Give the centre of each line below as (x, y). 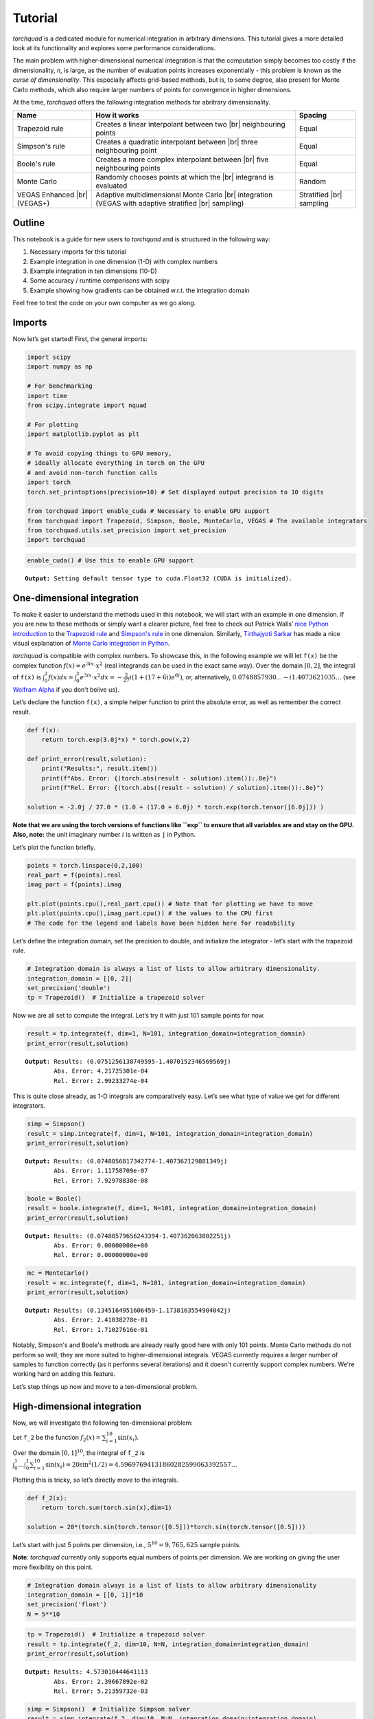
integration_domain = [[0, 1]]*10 (85, 1595)
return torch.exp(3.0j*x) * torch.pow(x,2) (116, 740)
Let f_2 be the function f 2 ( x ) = (57, 1438)
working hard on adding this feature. (64, 1374)
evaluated (111, 186)
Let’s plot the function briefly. (54, 847)
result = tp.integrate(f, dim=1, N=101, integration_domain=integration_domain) (166, 1034)
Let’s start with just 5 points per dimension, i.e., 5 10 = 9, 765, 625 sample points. (127, 1544)
